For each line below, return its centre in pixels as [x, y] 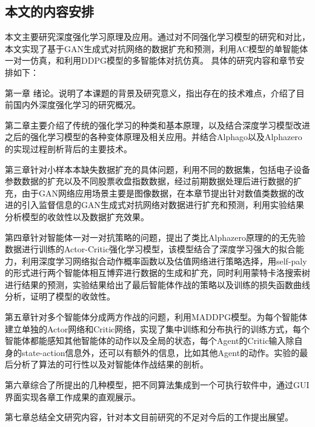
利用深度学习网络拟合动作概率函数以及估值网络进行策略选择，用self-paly [164, 261]
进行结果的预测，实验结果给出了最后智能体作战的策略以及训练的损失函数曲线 [157, 284]
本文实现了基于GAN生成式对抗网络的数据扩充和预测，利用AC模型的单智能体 [157, 48]
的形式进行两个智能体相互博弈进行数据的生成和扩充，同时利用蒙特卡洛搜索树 [157, 273]
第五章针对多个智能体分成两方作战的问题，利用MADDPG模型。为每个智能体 [156, 317]
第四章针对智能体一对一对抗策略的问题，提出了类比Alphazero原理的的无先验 [155, 237]
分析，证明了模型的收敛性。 [60, 296]
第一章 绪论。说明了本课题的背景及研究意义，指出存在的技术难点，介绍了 [151, 92]
